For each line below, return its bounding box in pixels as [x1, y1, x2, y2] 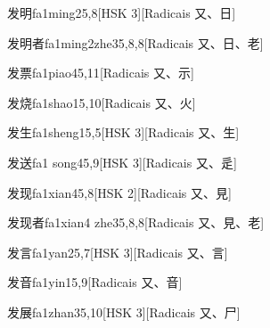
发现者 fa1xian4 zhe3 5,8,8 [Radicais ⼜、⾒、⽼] [7, 213, 265, 232]
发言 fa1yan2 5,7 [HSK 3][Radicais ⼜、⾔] [7, 242, 228, 261]
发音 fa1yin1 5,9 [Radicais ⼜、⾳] [7, 273, 183, 291]
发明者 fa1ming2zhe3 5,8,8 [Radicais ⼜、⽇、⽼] [7, 33, 264, 52]
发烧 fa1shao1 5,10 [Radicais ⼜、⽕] [7, 93, 196, 111]
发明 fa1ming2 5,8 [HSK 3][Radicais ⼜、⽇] [7, 4, 236, 21]
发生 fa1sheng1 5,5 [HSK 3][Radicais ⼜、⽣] [7, 123, 240, 142]
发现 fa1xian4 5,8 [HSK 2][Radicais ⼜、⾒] [7, 183, 232, 201]
